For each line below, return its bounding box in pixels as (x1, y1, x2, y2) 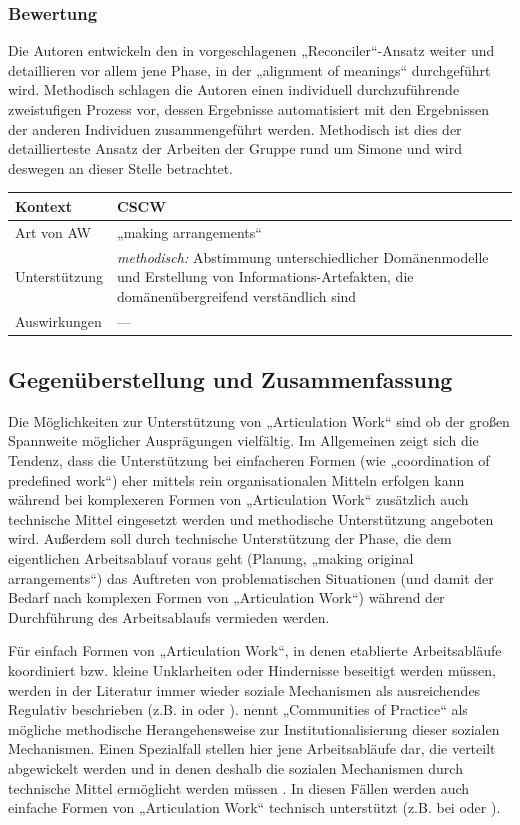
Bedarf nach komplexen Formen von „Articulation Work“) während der (8, 587, 445, 608)
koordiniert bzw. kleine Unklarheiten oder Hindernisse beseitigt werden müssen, (8, 660, 496, 681)
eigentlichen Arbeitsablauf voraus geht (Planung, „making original (8, 548, 414, 569)
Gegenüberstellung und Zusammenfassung (8, 364, 453, 395)
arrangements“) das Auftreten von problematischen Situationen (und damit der (8, 567, 494, 588)
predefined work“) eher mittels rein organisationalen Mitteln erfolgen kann (8, 469, 465, 490)
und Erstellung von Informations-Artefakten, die (117, 266, 414, 287)
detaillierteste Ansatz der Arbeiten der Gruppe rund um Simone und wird (8, 138, 463, 159)
